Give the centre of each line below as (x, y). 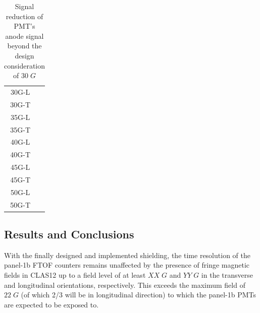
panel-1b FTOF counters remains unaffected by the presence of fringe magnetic (127, 265)
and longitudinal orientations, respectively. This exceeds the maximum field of (125, 285)
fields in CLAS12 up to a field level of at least (75, 275)
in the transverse (227, 275)
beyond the (24, 46)
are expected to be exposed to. (51, 304)
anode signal (24, 36)
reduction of (24, 16)
